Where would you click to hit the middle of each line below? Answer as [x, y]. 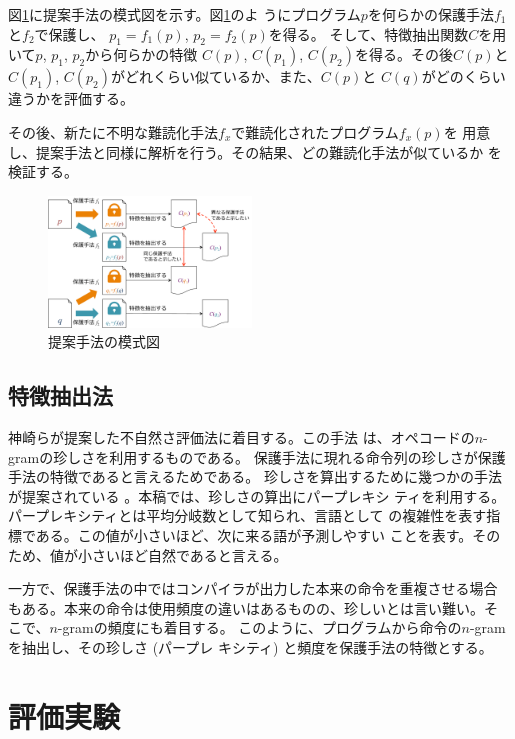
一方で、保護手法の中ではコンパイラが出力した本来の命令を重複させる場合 [253, 588]
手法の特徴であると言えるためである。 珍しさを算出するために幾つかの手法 [255, 476]
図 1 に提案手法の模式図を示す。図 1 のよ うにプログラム [184, 14]
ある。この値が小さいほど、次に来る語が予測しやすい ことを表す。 [254, 535]
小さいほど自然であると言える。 [182, 554]
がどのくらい [463, 76]
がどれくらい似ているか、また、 [216, 76]
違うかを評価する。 [71, 98]
